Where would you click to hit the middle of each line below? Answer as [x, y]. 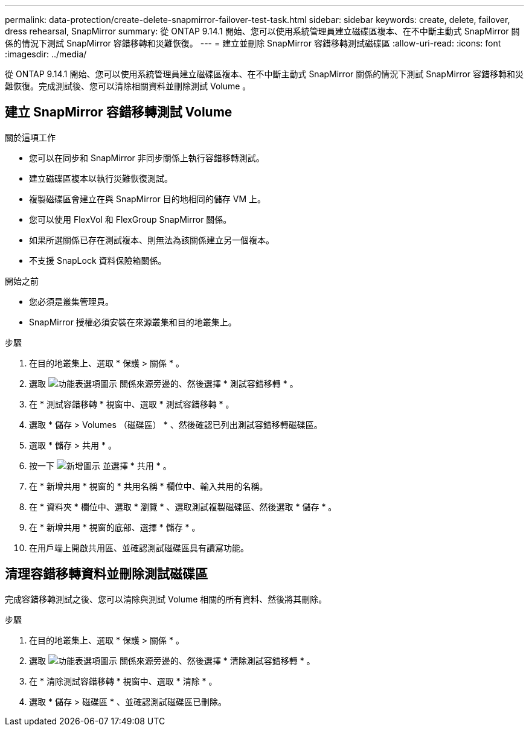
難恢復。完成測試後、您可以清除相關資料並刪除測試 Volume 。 [128, 86]
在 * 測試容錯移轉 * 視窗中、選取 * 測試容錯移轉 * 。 [132, 404]
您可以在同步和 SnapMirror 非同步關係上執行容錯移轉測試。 [147, 158]
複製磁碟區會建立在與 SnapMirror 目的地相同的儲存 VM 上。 [147, 199]
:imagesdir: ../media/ [46, 54]
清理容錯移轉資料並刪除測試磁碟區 [106, 574]
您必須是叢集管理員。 [71, 301]
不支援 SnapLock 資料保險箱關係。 [98, 260]
